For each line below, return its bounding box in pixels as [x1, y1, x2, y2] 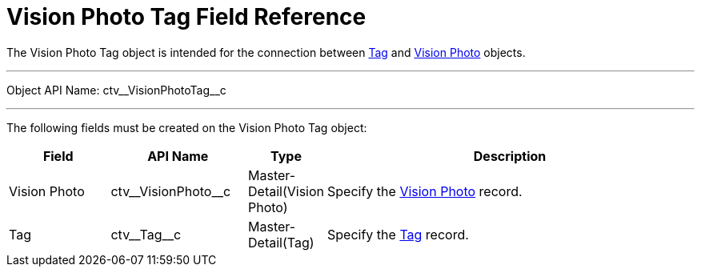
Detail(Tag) [248, 234, 314, 251]
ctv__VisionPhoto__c [110, 183, 231, 199]
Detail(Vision [248, 183, 325, 199]
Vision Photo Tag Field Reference [6, 3, 367, 30]
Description [473, 147, 547, 164]
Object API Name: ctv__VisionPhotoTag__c [6, 82, 226, 97]
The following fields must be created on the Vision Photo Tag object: [6, 120, 367, 134]
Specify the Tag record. [327, 226, 469, 243]
